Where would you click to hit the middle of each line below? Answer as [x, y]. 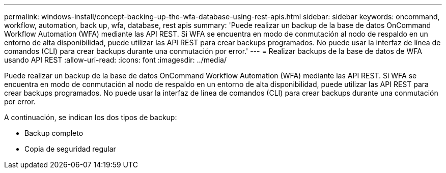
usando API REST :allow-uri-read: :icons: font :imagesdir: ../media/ [115, 60]
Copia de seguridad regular [70, 149]
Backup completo [54, 133]
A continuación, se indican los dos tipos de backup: [91, 117]
